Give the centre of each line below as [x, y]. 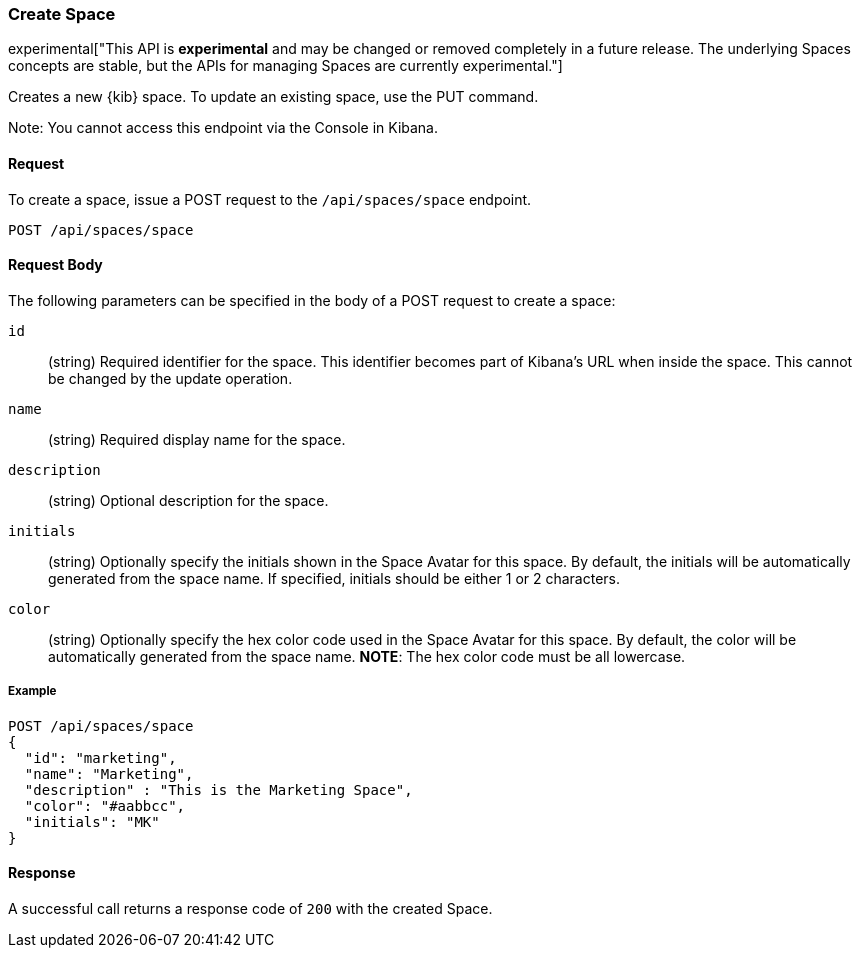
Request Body [55, 265]
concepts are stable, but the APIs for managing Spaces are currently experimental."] [285, 66]
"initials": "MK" [92, 821]
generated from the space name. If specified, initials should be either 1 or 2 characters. [334, 578]
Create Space [62, 14]
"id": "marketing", [100, 757]
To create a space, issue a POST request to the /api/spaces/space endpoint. [270, 199]
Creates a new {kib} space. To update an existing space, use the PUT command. [273, 97]
